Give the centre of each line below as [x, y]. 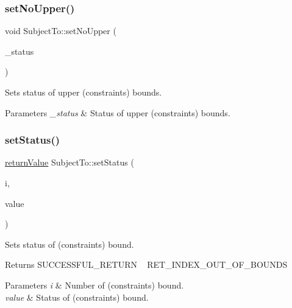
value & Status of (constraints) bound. [77, 297]
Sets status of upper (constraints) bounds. [84, 92]
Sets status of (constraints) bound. [69, 244]
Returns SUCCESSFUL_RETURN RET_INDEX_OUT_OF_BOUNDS [146, 264]
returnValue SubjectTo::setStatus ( [69, 162]
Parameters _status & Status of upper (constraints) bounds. [118, 112]
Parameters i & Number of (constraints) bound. [94, 285]
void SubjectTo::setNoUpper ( [61, 31]
